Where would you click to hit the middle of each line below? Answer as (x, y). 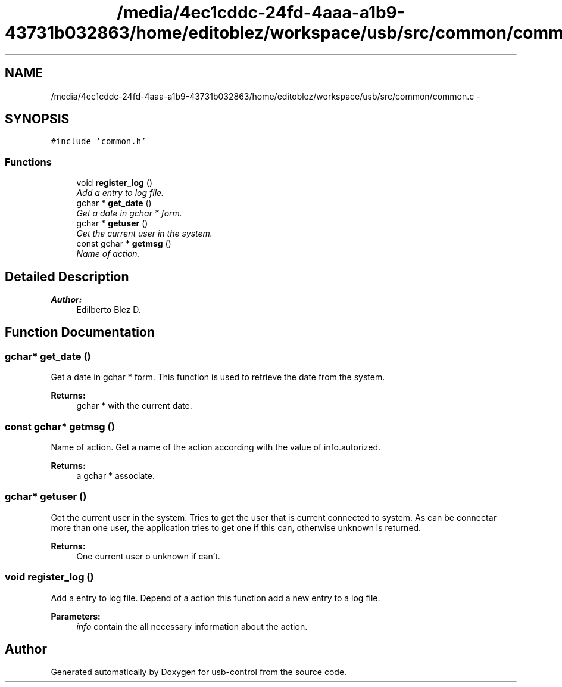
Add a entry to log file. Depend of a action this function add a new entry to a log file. (216, 598)
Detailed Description (67, 276)
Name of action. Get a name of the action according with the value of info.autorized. (216, 447)
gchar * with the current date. (134, 406)
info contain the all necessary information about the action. (192, 626)
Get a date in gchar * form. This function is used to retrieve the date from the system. (218, 377)
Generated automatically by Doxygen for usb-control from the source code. (199, 672)
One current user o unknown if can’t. (148, 556)
